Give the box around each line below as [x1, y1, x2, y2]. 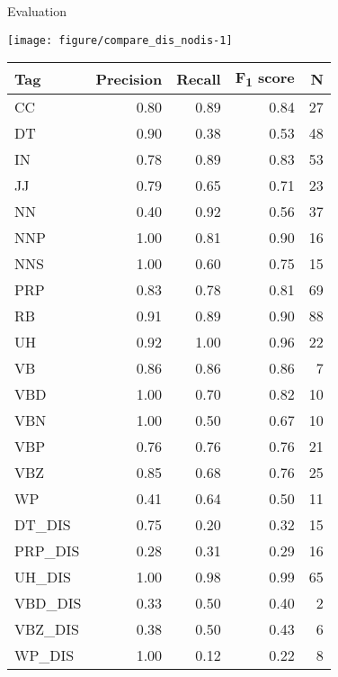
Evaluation [7, 2, 67, 20]
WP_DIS [14, 645, 75, 666]
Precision [95, 68, 163, 89]
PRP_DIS [14, 540, 80, 562]
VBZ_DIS [14, 618, 80, 640]
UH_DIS [14, 566, 71, 588]
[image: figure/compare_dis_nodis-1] [7, 33, 233, 47]
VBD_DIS [14, 592, 82, 614]
